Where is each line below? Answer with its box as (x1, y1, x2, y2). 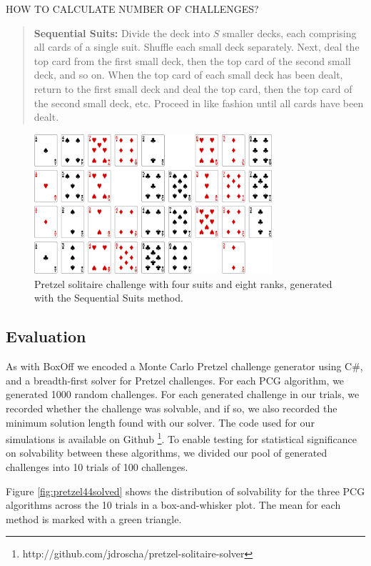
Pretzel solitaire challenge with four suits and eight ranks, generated (34, 276, 332, 291)
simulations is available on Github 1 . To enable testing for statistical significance (6, 430, 357, 446)
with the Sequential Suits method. (34, 290, 183, 305)
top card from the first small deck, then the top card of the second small (34, 53, 351, 68)
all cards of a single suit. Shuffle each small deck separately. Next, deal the (34, 39, 360, 54)
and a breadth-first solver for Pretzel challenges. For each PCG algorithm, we (6, 372, 345, 387)
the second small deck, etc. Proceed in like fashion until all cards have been (34, 95, 364, 110)
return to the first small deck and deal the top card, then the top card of (34, 81, 352, 96)
